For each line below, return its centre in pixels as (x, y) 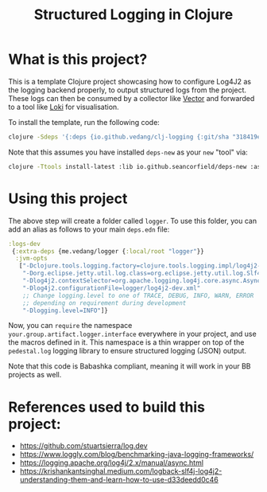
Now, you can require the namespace (70, 326)
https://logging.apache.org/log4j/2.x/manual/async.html (112, 463)
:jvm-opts (31, 259)
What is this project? (78, 59)
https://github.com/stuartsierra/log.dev (84, 446)
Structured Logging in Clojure (133, 15)
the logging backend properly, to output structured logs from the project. (128, 90)
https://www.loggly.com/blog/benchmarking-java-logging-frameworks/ (137, 455)
